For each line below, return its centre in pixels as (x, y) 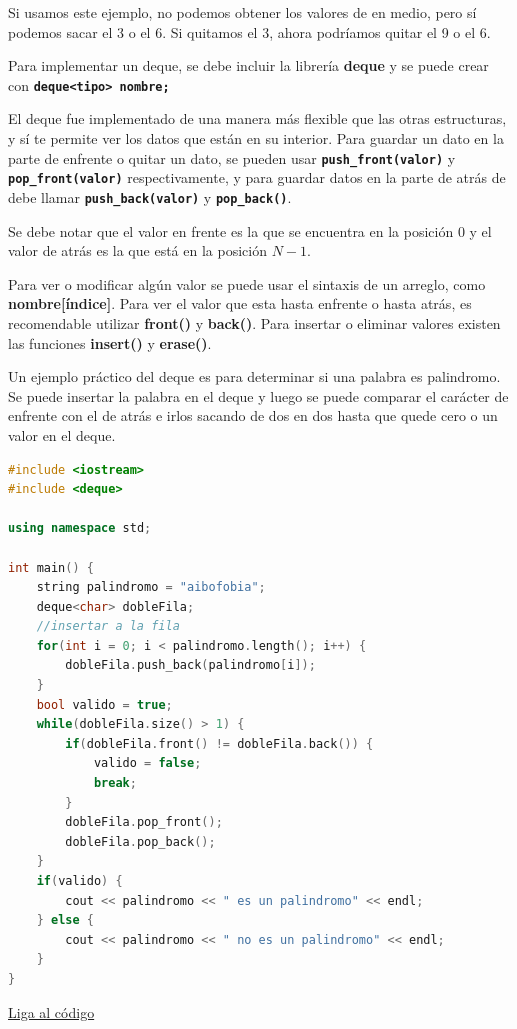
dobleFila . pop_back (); (140, 841)
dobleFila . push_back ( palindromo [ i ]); (190, 665)
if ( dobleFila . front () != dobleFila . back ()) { (219, 743)
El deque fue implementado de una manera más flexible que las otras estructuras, (257, 118)
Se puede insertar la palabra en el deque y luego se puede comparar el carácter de (258, 395)
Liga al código (51, 1011)
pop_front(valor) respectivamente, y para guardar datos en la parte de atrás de (257, 177)
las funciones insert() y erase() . (110, 342)
